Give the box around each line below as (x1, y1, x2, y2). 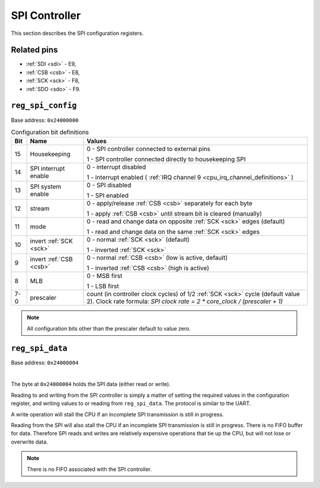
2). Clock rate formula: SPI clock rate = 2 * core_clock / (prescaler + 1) (87, 297, 283, 306)
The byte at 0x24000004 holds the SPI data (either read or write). (11, 381, 171, 388)
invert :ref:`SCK (30, 237, 73, 245)
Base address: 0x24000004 (11, 359, 79, 366)
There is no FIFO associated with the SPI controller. (27, 465, 152, 473)
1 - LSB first (87, 282, 120, 290)
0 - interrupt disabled (87, 163, 146, 171)
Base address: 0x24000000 (11, 116, 79, 124)
